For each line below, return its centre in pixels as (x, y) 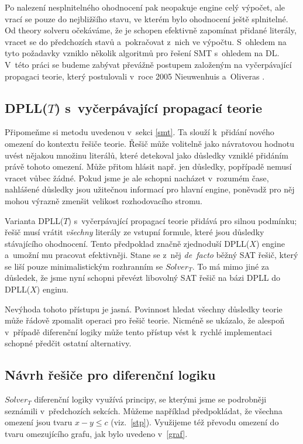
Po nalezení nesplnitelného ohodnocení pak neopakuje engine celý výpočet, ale (145, 7)
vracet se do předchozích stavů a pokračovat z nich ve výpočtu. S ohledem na (146, 41)
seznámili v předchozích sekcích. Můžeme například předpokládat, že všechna (144, 410)
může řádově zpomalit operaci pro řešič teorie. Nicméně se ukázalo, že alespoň (145, 320)
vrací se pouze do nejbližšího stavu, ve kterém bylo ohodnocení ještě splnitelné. (147, 18)
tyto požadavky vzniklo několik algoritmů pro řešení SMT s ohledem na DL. (142, 53)
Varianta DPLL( (34, 220)
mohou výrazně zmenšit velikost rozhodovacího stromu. (104, 200)
